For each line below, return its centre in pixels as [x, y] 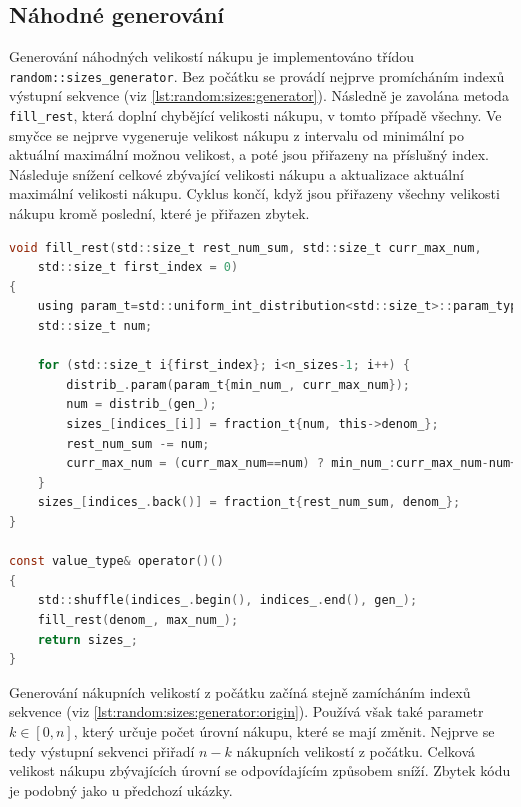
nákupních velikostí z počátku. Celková [356, 750]
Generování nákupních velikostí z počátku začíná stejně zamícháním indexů [240, 691]
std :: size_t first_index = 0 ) [138, 267]
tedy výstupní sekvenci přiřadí [102, 750]
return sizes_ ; [87, 639]
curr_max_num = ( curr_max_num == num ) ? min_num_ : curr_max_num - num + [292, 463]
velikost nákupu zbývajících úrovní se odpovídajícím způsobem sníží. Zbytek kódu [260, 770]
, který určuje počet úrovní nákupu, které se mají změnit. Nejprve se [284, 730]
